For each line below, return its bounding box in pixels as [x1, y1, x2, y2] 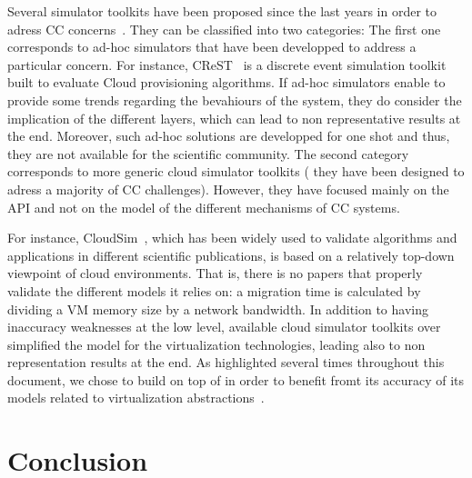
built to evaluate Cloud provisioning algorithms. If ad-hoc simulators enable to [7, 73, 446, 92]
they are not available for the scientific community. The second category [7, 144, 409, 163]
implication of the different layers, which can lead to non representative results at [7, 108, 461, 127]
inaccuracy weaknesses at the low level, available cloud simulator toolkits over [7, 317, 441, 336]
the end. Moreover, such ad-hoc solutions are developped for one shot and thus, [7, 126, 450, 145]
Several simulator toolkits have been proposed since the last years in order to [7, 2, 437, 20]
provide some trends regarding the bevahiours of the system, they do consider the [7, 90, 462, 109]
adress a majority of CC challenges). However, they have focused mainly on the [7, 179, 449, 198]
